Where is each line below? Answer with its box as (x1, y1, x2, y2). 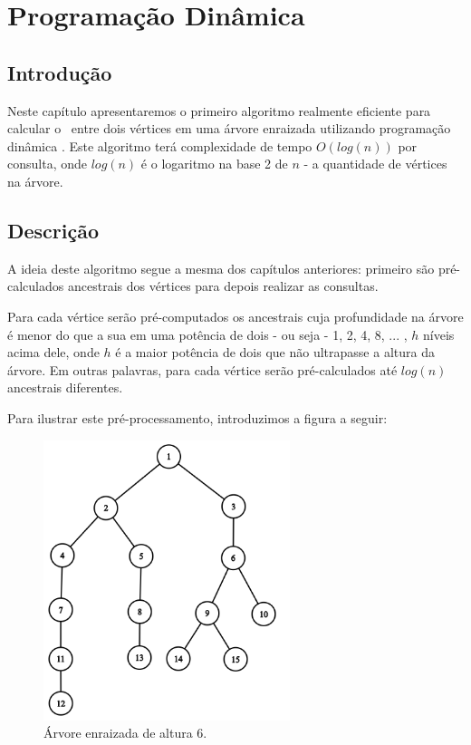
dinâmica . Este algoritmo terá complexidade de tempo (7, 136, 312, 155)
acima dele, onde (7, 343, 100, 362)
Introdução (7, 58, 112, 86)
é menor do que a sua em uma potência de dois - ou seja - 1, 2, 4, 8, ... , (7, 324, 408, 343)
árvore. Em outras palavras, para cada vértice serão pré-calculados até (7, 360, 398, 379)
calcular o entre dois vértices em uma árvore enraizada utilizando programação (7, 119, 451, 138)
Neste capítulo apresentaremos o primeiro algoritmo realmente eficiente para (7, 101, 431, 120)
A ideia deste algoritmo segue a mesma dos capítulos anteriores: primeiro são (7, 258, 435, 277)
